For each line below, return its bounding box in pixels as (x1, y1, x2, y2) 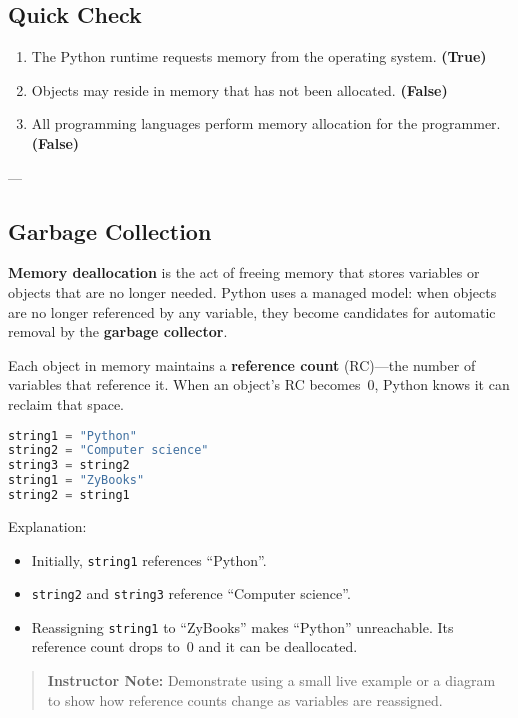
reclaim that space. (8, 393, 124, 414)
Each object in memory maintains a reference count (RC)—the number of (8, 354, 476, 375)
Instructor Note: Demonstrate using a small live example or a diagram (47, 670, 496, 691)
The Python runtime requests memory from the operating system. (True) (31, 46, 487, 67)
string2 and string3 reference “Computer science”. (31, 583, 351, 604)
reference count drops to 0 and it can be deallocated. (31, 636, 358, 657)
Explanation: (8, 515, 87, 536)
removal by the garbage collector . (8, 321, 228, 342)
